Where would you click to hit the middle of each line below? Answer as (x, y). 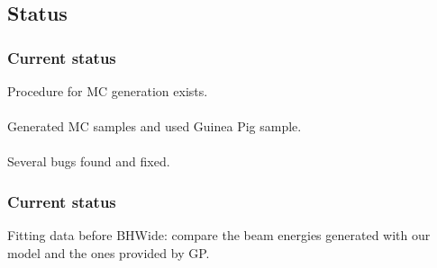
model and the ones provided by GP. (109, 252)
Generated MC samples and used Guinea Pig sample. (155, 126)
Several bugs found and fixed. (89, 161)
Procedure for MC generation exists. (108, 91)
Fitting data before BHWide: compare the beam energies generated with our (219, 235)
